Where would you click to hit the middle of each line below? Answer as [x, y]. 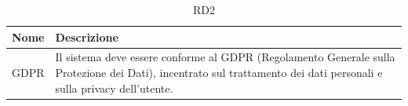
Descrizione [87, 37]
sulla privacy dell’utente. [114, 88]
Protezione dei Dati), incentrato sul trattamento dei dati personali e [219, 73]
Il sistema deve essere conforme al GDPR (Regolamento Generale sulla [225, 57]
